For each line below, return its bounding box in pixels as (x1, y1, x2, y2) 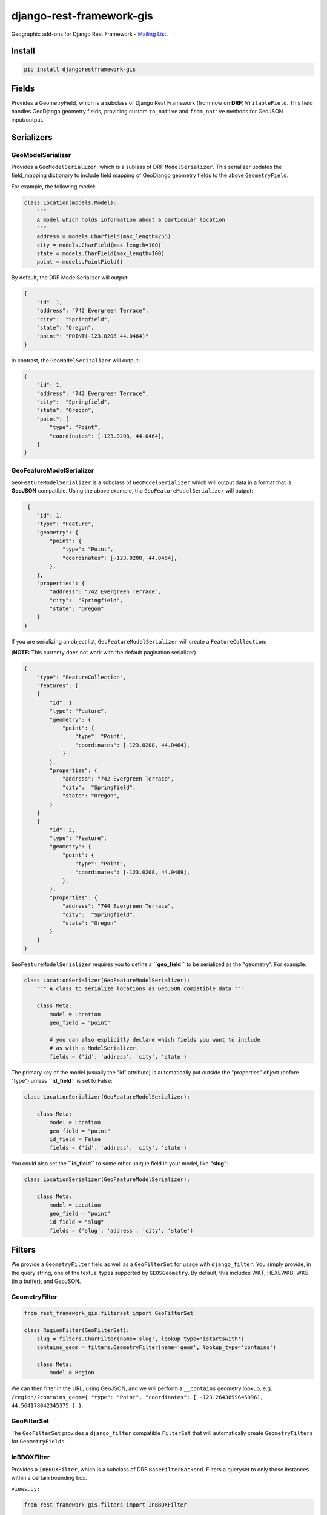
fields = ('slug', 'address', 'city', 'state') (49, 1227, 194, 1234)
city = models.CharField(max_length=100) (36, 241, 162, 248)
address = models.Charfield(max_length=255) (36, 233, 171, 240)
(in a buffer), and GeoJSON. (11, 1277, 81, 1285)
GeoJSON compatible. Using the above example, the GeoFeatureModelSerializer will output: (11, 487, 254, 494)
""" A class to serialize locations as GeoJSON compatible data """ (36, 985, 245, 992)
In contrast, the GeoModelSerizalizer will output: (11, 356, 140, 364)
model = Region (49, 1370, 95, 1376)
